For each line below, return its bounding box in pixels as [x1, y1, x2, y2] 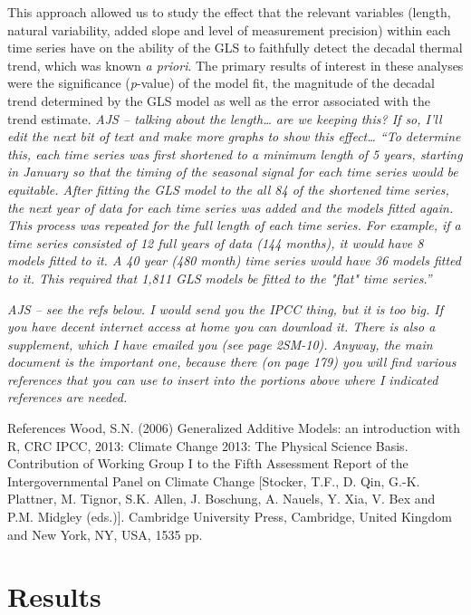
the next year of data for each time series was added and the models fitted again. [7, 197, 454, 216]
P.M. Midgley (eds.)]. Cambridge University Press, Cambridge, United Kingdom [7, 507, 452, 526]
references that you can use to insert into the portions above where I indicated [7, 370, 438, 389]
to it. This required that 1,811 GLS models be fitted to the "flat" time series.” [7, 268, 432, 287]
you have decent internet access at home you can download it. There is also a [7, 317, 436, 336]
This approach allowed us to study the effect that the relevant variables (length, [7, 3, 451, 21]
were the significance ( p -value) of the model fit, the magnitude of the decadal [7, 73, 435, 92]
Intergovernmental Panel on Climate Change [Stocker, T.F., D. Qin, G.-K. [7, 471, 420, 490]
